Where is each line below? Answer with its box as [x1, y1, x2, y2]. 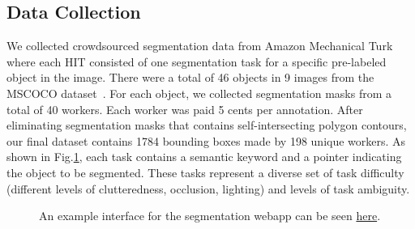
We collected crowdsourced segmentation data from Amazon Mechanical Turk [6, 37, 393, 54]
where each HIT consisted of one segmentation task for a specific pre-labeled [6, 53, 387, 70]
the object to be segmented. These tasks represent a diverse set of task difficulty [6, 163, 404, 180]
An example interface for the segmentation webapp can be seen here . [39, 207, 381, 224]
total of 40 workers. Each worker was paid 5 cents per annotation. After [6, 100, 363, 117]
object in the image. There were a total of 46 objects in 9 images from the [6, 69, 374, 86]
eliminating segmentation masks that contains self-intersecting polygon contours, [6, 117, 407, 134]
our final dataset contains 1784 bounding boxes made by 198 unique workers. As [6, 132, 406, 149]
